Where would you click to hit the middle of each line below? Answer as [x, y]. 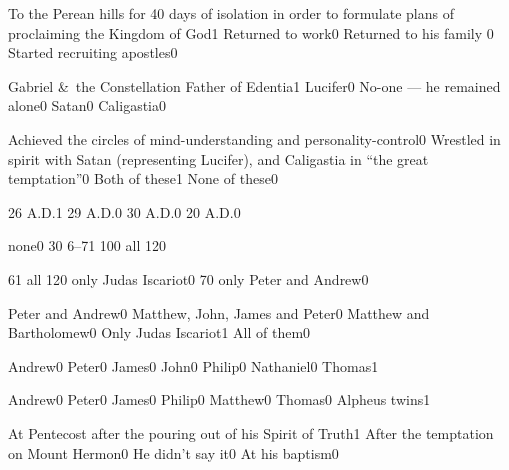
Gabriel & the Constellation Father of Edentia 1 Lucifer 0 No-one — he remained [254, 85]
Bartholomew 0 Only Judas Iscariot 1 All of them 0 [159, 332]
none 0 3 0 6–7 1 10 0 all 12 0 [87, 245]
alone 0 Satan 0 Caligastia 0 [87, 105]
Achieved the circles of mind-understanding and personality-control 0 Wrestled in [254, 138]
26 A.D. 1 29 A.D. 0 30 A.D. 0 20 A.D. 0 [124, 211]
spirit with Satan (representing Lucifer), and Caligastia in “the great [218, 158]
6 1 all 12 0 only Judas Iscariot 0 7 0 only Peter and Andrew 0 [188, 278]
